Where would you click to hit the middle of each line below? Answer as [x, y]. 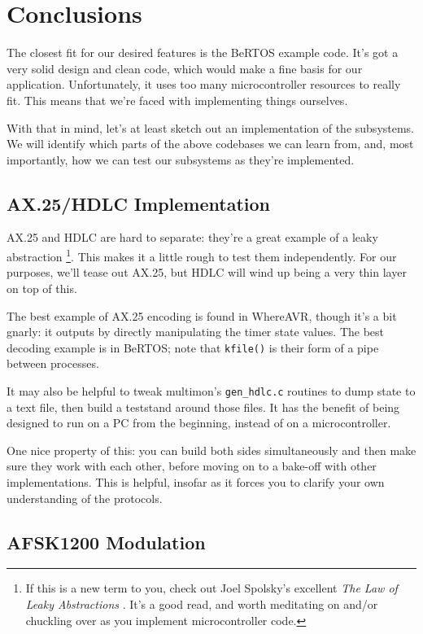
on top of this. [42, 288]
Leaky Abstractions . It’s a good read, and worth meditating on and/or [202, 603]
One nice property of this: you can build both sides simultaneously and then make [211, 450]
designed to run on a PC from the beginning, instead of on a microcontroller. [199, 423]
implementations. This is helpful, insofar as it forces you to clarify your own [196, 481]
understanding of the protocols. [85, 498]
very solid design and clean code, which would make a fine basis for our [185, 68]
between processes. [53, 363]
